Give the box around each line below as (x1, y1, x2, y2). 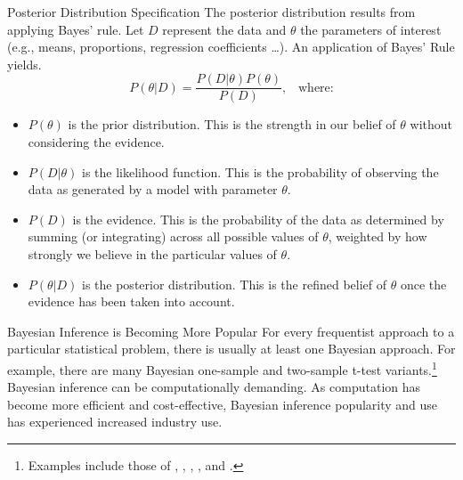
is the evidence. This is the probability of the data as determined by (72, 209, 444, 228)
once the (400, 274, 447, 293)
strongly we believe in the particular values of (28, 245, 277, 263)
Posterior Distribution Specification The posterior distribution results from (7, 3, 416, 20)
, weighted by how (328, 227, 427, 246)
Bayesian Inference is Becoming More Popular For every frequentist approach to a (7, 321, 455, 340)
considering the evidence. (28, 133, 165, 151)
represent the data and (162, 20, 287, 38)
